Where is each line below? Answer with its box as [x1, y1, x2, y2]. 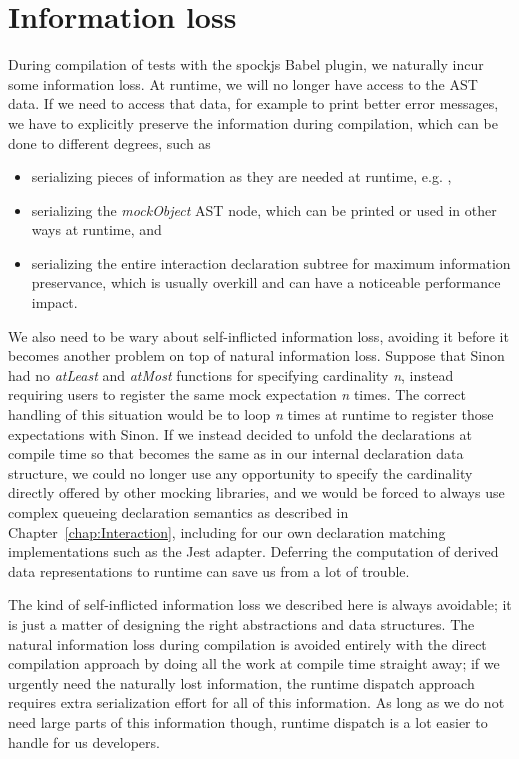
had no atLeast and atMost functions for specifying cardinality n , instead [8, 364, 454, 385]
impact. [31, 292, 78, 313]
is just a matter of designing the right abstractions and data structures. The [8, 613, 475, 634]
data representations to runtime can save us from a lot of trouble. [8, 560, 410, 581]
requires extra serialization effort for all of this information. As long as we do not [8, 692, 505, 713]
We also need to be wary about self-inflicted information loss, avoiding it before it [8, 325, 509, 346]
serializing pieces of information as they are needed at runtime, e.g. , [31, 166, 452, 187]
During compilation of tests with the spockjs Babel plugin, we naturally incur [8, 54, 484, 75]
